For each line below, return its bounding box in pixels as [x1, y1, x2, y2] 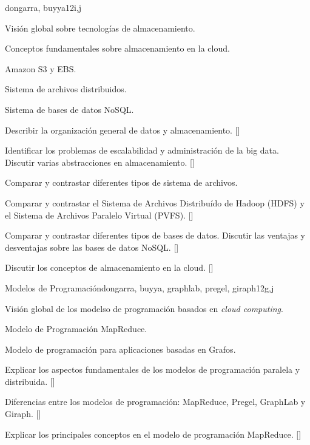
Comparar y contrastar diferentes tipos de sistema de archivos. [5, 176, 238, 189]
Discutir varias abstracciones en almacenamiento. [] [5, 155, 195, 168]
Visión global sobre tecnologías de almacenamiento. [5, 21, 195, 34]
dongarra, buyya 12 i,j [5, 1, 82, 13]
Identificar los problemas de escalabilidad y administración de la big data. [5, 144, 279, 157]
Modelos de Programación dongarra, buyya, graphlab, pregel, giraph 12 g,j [5, 281, 274, 294]
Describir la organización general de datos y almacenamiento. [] [5, 123, 240, 136]
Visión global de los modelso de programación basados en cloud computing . [5, 302, 283, 314]
